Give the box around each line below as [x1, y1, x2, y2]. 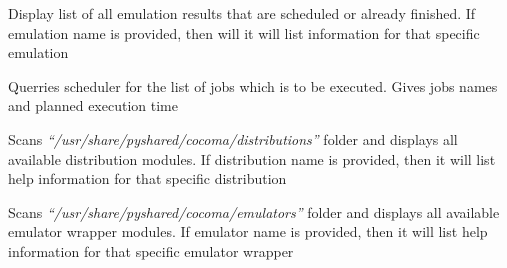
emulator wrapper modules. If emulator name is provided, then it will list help [8, 221, 488, 242]
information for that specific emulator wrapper [8, 240, 294, 261]
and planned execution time [8, 95, 178, 116]
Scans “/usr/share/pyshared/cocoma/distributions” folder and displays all [8, 128, 458, 149]
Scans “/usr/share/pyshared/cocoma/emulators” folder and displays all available [8, 201, 500, 222]
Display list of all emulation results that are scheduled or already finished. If [8, 3, 476, 23]
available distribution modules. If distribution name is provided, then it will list [8, 148, 496, 169]
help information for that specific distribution [8, 168, 287, 189]
